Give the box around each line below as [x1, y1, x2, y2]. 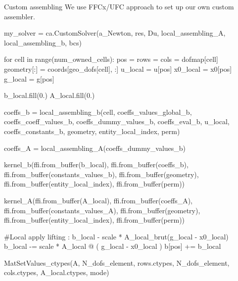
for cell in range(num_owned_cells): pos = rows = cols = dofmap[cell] [4, 54, 218, 64]
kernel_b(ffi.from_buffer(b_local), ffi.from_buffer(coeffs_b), [4, 159, 189, 170]
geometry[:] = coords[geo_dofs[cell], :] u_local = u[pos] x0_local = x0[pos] [4, 63, 232, 74]
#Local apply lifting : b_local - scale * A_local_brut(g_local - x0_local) [4, 231, 229, 241]
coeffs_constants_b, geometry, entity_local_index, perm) [4, 126, 180, 136]
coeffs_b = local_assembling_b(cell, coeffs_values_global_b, [4, 106, 192, 117]
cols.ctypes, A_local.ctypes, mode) [4, 267, 109, 278]
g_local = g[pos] [4, 73, 54, 84]
